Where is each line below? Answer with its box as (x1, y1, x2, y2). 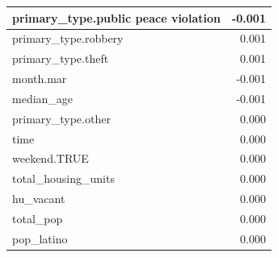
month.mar (12, 70, 67, 87)
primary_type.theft (12, 50, 109, 67)
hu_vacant (12, 190, 65, 207)
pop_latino (12, 230, 68, 247)
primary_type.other (12, 110, 111, 126)
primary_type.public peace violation (12, 9, 221, 26)
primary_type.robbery (12, 30, 124, 47)
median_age (12, 89, 74, 106)
